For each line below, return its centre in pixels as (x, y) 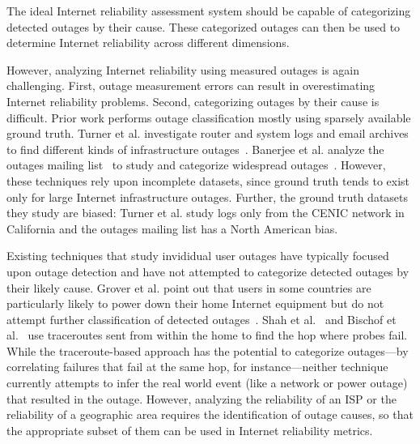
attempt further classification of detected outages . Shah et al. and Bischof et (202, 319)
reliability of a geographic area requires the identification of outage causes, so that (210, 414)
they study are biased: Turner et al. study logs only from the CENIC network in (206, 213)
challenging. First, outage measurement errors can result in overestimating (191, 85)
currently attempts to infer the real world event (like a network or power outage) (207, 383)
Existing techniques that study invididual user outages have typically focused (198, 256)
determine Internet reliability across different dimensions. (148, 43)
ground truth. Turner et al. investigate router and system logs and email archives (208, 133)
